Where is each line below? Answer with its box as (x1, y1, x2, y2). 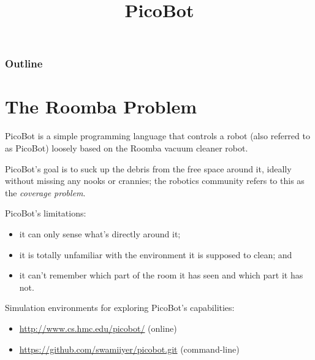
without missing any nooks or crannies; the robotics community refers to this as (5, 174, 305, 187)
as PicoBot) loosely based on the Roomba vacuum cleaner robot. (5, 142, 248, 155)
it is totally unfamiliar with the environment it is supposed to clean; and (19, 248, 292, 261)
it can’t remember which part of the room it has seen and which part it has (19, 269, 303, 281)
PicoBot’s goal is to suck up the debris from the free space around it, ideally (5, 162, 292, 175)
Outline (5, 56, 43, 71)
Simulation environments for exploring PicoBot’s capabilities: (5, 301, 235, 314)
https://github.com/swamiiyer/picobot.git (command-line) (19, 342, 240, 355)
